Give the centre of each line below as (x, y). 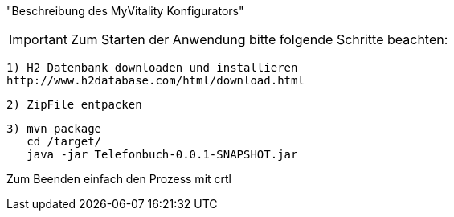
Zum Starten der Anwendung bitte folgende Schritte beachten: (259, 39)
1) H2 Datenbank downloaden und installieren (152, 68)
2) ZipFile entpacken (74, 104)
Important (38, 39)
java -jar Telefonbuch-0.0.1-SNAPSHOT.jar (162, 154)
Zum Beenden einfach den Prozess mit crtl (119, 179)
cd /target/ (64, 141)
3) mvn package (54, 129)
